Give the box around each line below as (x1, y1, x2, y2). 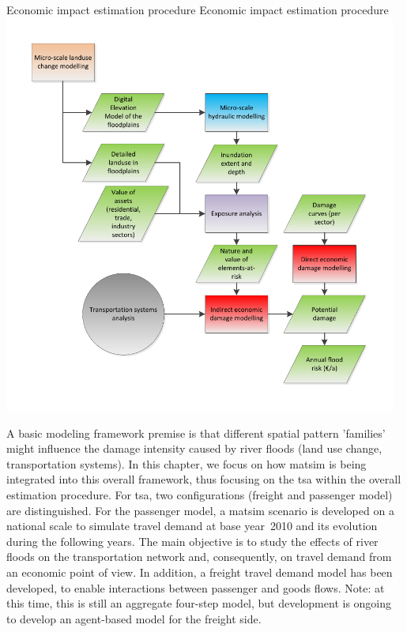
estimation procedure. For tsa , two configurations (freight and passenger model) (6, 487, 393, 503)
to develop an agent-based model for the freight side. (6, 610, 262, 626)
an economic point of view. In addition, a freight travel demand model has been (6, 564, 393, 581)
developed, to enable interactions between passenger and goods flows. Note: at (6, 579, 385, 596)
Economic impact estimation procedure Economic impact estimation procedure (6, 2, 389, 17)
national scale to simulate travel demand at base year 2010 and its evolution (6, 517, 378, 534)
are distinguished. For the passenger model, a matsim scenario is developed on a (6, 502, 394, 518)
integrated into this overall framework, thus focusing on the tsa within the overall (6, 471, 401, 487)
